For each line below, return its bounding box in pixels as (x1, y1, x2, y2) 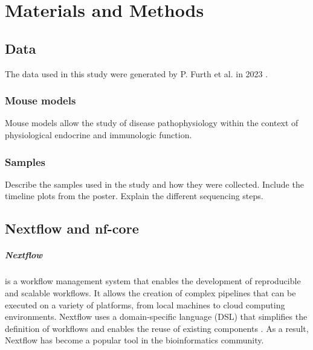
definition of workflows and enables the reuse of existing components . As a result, (5, 322, 309, 334)
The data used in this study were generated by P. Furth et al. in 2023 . (5, 67, 268, 80)
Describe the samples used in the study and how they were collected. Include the (5, 177, 304, 190)
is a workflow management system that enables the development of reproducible (5, 275, 301, 287)
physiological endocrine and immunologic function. (5, 128, 192, 141)
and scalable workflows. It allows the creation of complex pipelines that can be (5, 286, 296, 299)
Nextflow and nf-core (5, 219, 139, 238)
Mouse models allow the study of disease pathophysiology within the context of (5, 116, 298, 129)
